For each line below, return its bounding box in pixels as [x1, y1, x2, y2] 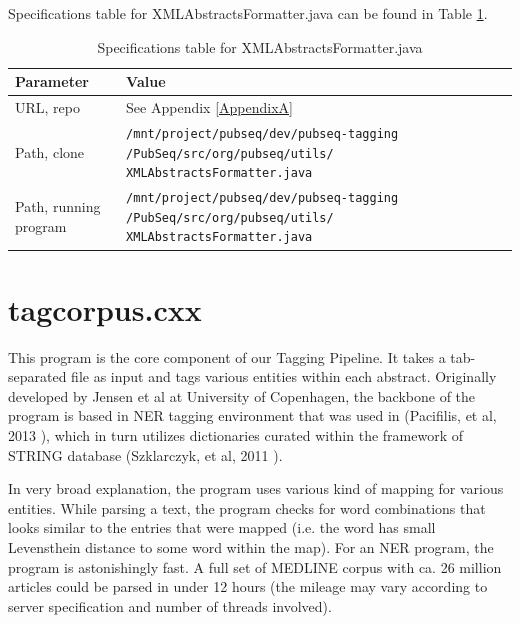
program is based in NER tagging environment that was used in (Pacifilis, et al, [8, 405, 497, 426]
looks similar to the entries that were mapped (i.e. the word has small [8, 517, 436, 538]
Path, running [15, 195, 101, 216]
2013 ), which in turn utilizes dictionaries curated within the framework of [8, 425, 463, 446]
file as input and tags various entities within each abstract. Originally [71, 366, 497, 387]
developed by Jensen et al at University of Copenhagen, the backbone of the [8, 385, 476, 406]
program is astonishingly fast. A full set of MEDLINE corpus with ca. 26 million [8, 556, 502, 577]
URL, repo [15, 97, 80, 118]
